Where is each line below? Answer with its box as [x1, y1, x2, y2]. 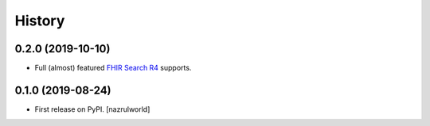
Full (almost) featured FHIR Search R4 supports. [34, 63, 192, 73]
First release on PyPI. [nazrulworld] [34, 104, 150, 114]
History [14, 12, 65, 29]
